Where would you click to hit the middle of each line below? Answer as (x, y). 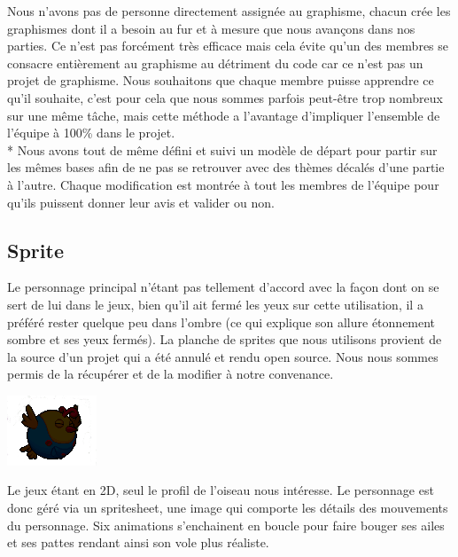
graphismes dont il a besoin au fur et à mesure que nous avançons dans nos (211, 28)
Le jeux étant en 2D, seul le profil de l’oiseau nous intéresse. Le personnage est (221, 490)
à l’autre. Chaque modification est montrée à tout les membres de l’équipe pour (223, 184)
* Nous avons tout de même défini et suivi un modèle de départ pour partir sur (222, 149)
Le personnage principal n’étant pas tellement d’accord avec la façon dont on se (223, 287)
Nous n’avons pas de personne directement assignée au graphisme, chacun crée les (229, 11)
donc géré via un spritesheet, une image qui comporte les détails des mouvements (228, 508)
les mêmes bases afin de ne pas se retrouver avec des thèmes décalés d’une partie (226, 167)
